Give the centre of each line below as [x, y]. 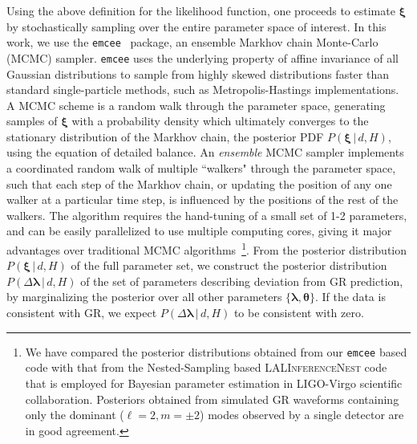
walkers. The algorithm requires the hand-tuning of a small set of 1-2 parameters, [207, 215]
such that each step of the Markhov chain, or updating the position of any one [199, 183]
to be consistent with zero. [299, 313]
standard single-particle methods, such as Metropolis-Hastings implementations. [203, 90]
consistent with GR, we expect [82, 313]
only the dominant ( [75, 415]
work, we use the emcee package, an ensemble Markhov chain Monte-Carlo [192, 42]
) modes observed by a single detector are [302, 415]
